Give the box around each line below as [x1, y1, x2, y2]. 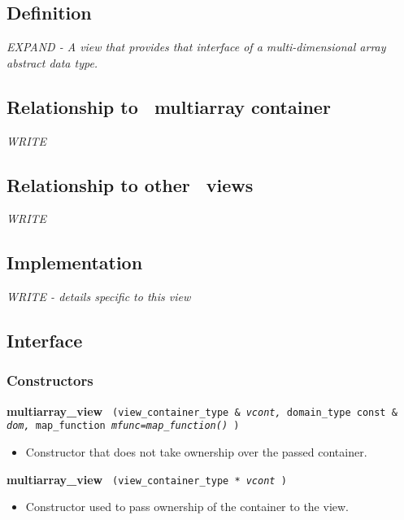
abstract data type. [7, 54, 98, 71]
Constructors [7, 370, 93, 391]
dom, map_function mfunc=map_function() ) [7, 420, 240, 432]
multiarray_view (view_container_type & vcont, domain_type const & [7, 402, 397, 419]
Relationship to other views [7, 172, 254, 197]
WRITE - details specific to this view [7, 288, 191, 305]
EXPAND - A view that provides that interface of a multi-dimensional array [7, 38, 386, 55]
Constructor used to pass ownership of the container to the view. [25, 498, 349, 515]
